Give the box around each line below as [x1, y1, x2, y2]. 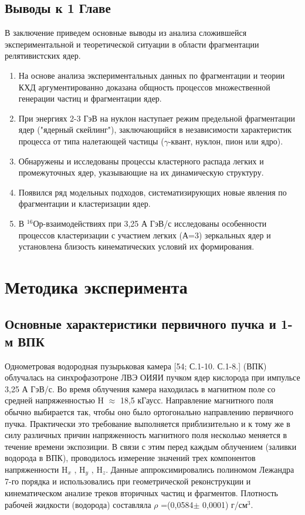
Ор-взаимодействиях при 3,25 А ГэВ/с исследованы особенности [33, 217, 267, 229]
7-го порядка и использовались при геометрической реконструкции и [5, 475, 251, 487]
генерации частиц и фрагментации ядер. [18, 92, 162, 105]
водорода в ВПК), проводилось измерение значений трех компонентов [5, 452, 256, 464]
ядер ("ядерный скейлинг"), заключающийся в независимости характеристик [18, 123, 292, 136]
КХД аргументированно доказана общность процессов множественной [18, 80, 270, 93]
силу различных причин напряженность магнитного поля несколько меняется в [5, 429, 287, 441]
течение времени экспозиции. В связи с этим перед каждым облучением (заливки [5, 440, 297, 452]
